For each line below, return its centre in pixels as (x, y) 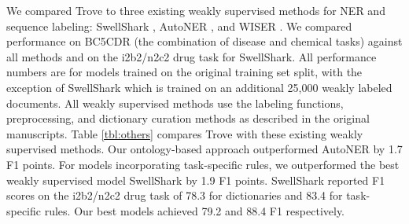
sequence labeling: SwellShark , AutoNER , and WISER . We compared (179, 26)
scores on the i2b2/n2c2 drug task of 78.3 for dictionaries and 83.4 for (175, 195)
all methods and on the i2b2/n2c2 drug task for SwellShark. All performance (192, 56)
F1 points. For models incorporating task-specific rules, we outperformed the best (203, 164)
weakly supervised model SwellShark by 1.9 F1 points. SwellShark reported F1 (196, 180)
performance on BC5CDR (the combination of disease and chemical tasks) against (204, 41)
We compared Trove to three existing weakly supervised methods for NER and (196, 10)
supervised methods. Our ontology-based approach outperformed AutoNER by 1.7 (204, 149)
